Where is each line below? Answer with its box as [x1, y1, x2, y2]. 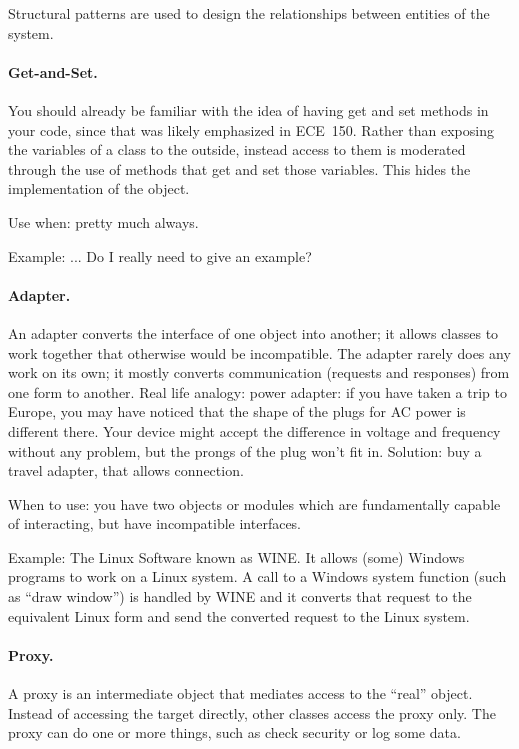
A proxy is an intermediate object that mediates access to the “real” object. [8, 683, 473, 704]
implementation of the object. [8, 178, 190, 199]
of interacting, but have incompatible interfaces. [8, 513, 302, 534]
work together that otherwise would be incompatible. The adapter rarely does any [8, 342, 511, 363]
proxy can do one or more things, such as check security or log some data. [8, 722, 461, 743]
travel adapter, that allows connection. [8, 460, 244, 481]
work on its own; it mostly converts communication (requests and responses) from [8, 362, 510, 383]
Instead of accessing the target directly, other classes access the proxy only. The [8, 702, 496, 723]
